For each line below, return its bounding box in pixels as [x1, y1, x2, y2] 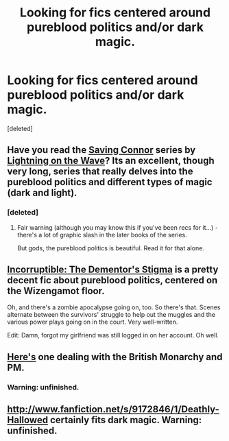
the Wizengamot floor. [7, 285, 105, 297]
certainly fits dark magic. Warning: [50, 414, 202, 426]
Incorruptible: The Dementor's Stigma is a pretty [7, 264, 219, 276]
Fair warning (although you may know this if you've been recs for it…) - [16, 223, 218, 231]
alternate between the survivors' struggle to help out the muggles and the [7, 311, 216, 319]
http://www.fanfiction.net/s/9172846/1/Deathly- [7, 403, 219, 416]
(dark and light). [7, 187, 77, 199]
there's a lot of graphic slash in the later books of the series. [16, 230, 187, 239]
